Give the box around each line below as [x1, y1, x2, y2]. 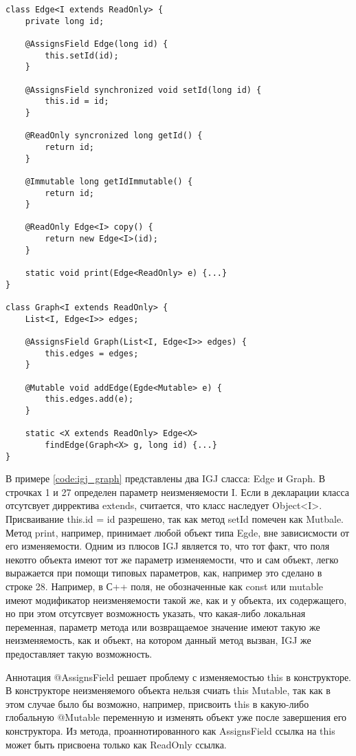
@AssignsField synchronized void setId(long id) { [25, 85, 262, 95]
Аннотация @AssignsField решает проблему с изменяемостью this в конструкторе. [5, 669, 351, 684]
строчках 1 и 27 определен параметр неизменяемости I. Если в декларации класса [5, 484, 350, 499]
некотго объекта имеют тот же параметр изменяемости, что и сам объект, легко [5, 552, 339, 566]
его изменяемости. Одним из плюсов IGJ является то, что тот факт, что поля [5, 539, 330, 553]
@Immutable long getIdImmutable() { [25, 176, 193, 186]
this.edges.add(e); [45, 394, 134, 404]
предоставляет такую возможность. [5, 646, 153, 660]
